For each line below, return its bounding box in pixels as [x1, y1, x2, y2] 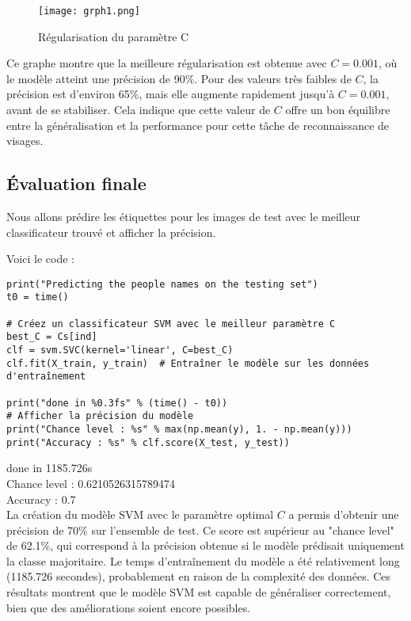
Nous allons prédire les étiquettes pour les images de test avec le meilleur [6, 208, 361, 225]
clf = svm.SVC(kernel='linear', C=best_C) [6, 345, 234, 356]
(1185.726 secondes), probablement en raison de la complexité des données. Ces [6, 568, 391, 585]
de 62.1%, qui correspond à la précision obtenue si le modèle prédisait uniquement [6, 537, 405, 554]
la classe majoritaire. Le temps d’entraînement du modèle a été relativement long [6, 552, 400, 569]
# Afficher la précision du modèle [6, 410, 194, 422]
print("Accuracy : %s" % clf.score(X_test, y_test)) [6, 436, 290, 448]
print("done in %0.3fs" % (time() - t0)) [6, 397, 228, 409]
